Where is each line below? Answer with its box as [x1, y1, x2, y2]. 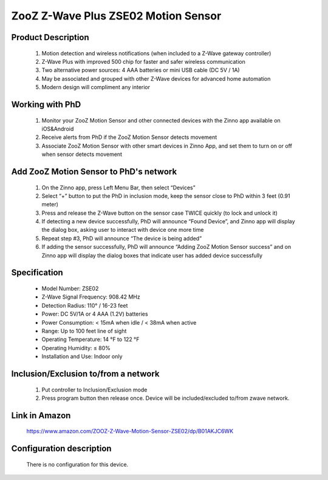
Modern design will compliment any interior [41, 84, 151, 91]
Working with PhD [11, 99, 81, 109]
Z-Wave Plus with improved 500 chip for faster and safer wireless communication [41, 58, 245, 65]
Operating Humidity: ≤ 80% [41, 344, 111, 351]
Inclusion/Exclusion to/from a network [11, 368, 160, 379]
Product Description [11, 32, 89, 42]
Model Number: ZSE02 [41, 285, 99, 292]
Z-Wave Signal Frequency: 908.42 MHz [41, 293, 140, 300]
